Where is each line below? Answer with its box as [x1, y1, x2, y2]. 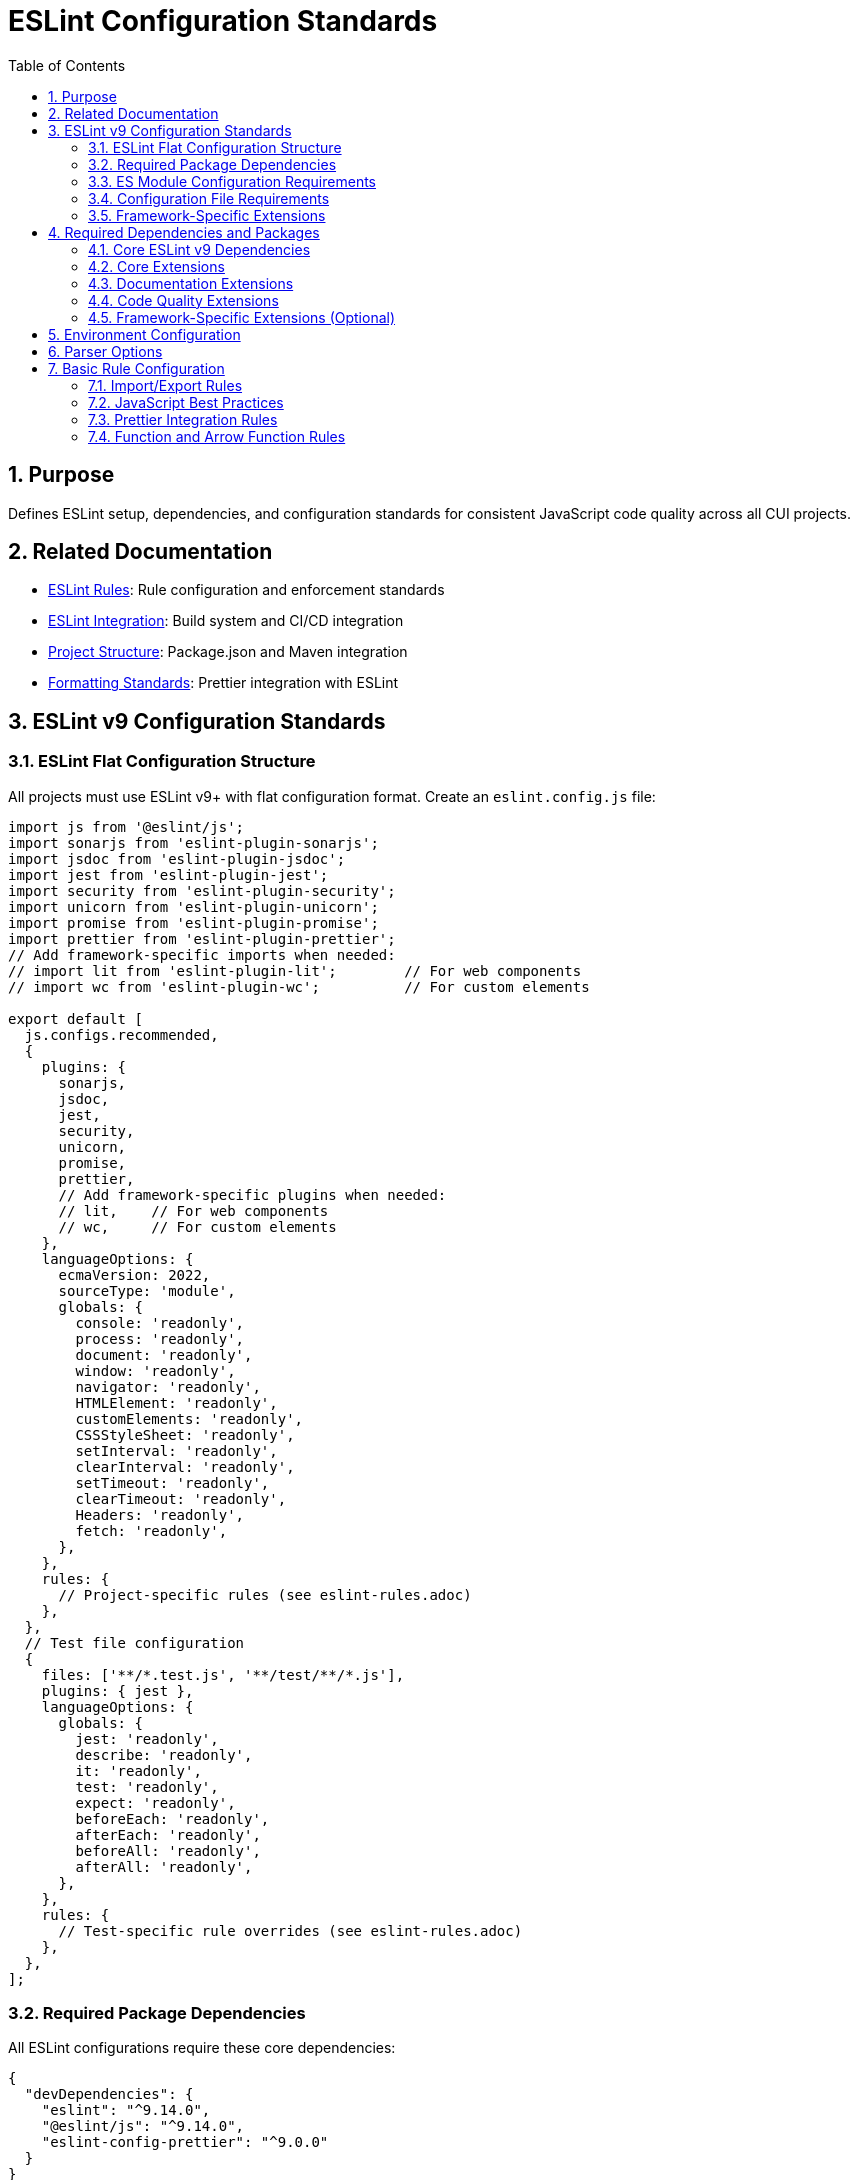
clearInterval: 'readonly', [75, 1458, 295, 1475]
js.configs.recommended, [24, 1026, 219, 1043]
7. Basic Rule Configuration [48, 359, 225, 377]
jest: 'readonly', [75, 1730, 219, 1747]
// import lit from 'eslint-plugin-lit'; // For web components [8, 962, 582, 979]
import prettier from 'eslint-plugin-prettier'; [8, 930, 396, 947]
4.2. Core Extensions [88, 257, 225, 275]
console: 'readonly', [75, 1314, 245, 1331]
